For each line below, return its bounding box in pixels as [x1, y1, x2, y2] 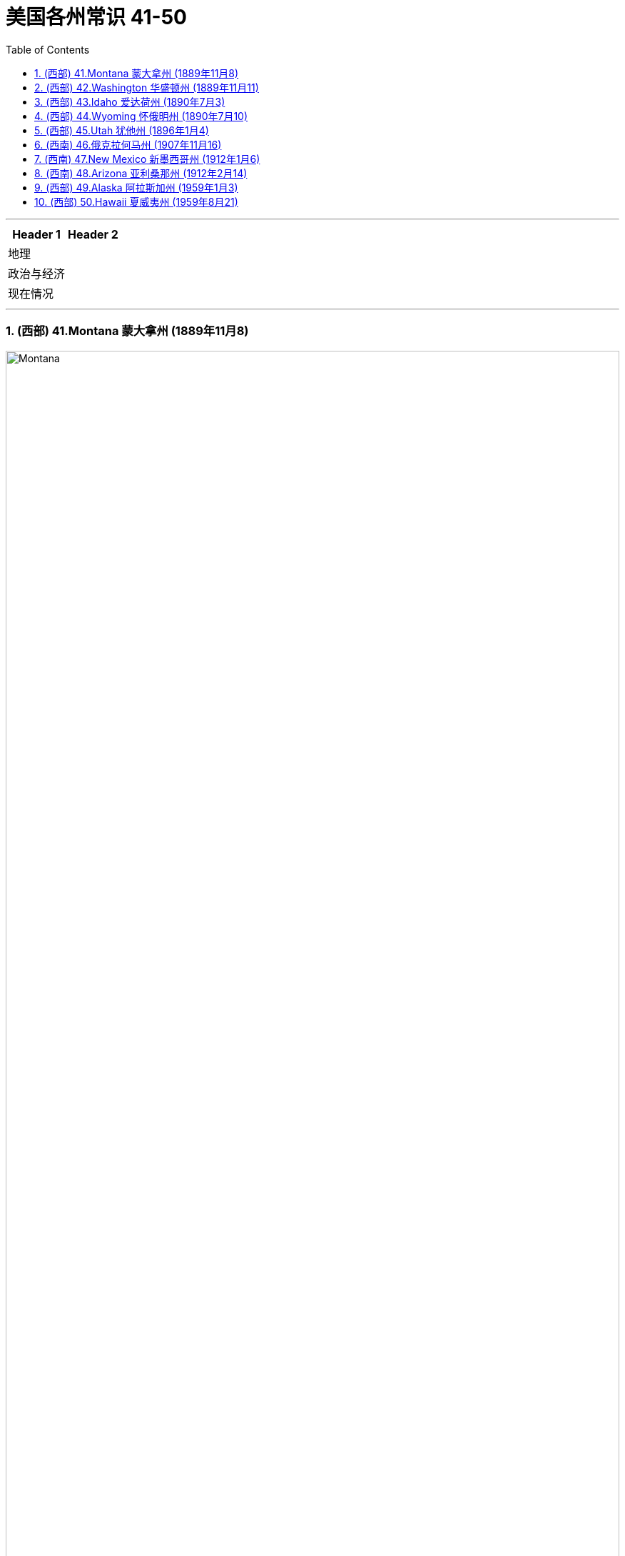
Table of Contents [6, 43, 90, 56]
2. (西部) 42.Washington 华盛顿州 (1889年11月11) [34, 81, 259, 94]
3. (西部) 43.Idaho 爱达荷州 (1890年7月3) [34, 95, 225, 108]
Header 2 [68, 226, 118, 241]
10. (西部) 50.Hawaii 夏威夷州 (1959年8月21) [34, 195, 238, 208]
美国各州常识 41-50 [6, 5, 187, 29]
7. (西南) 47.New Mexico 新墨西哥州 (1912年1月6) [34, 152, 260, 165]
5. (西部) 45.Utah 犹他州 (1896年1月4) [34, 124, 209, 136]
